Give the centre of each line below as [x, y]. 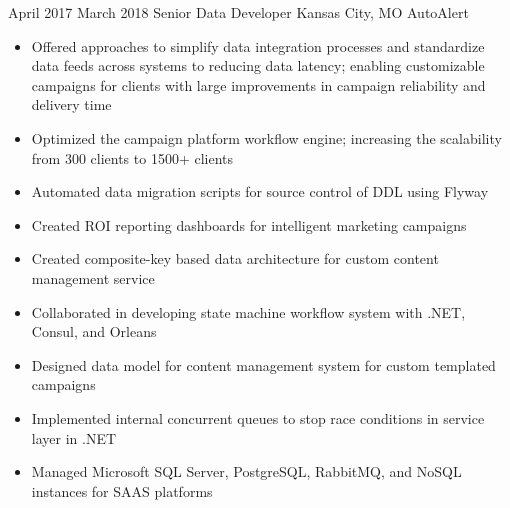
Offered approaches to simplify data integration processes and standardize [258, 45]
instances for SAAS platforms [122, 490]
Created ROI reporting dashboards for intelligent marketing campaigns [249, 224]
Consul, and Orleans [94, 331]
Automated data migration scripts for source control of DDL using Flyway [260, 191]
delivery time [71, 104]
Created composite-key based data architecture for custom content [235, 258]
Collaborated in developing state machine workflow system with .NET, [248, 311]
